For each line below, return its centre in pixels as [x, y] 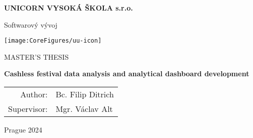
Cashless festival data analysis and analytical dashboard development [127, 74]
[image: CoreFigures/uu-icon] [53, 41]
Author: [34, 94]
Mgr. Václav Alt [84, 109]
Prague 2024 [23, 130]
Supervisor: [28, 109]
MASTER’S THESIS [37, 56]
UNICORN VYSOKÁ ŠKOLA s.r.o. [69, 8]
